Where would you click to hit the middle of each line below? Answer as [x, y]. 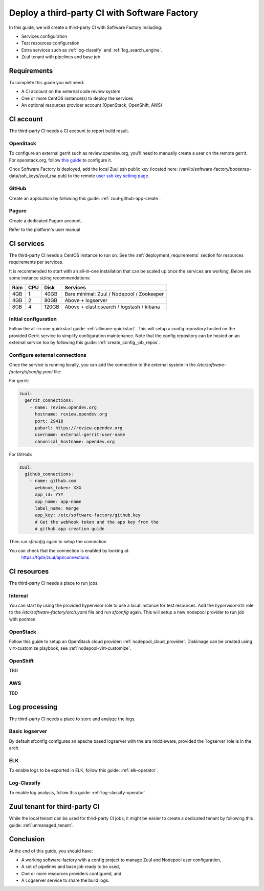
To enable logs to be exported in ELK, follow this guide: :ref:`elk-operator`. [84, 770]
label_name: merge [57, 508]
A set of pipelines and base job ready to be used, [71, 867]
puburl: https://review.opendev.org [79, 428]
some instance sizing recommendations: [50, 278]
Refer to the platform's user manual [45, 229]
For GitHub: [21, 454]
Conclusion [27, 839]
